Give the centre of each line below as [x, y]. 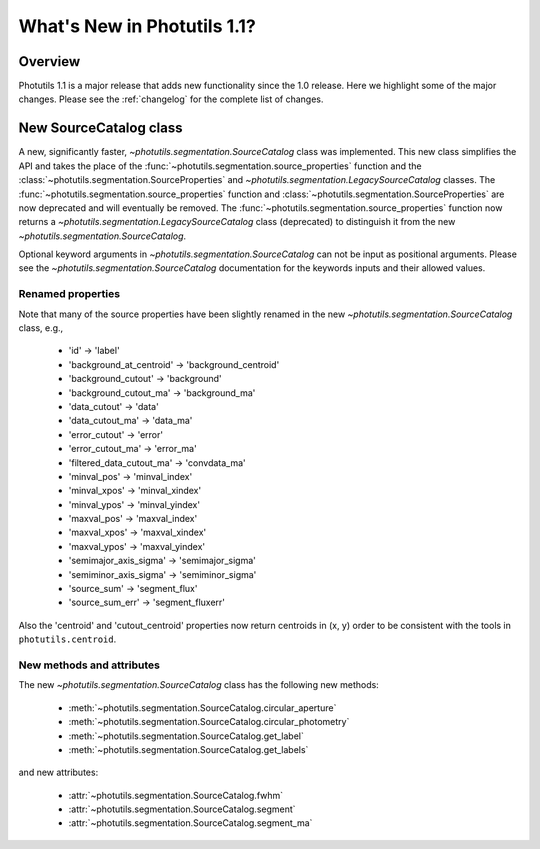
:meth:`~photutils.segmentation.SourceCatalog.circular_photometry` [209, 722]
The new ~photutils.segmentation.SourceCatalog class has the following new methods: [198, 685]
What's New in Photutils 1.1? [137, 26]
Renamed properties [69, 294]
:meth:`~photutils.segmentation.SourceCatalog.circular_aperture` [202, 707]
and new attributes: [58, 772]
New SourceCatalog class [100, 128]
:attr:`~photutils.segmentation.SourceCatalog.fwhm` [176, 795]
